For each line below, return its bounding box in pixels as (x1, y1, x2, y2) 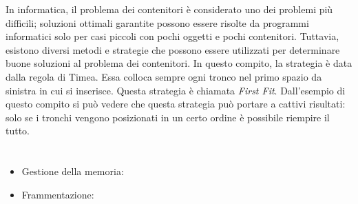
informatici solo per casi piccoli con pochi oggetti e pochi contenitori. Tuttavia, (6, 29, 339, 43)
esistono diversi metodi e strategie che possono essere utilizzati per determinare (6, 42, 340, 57)
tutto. (6, 123, 30, 138)
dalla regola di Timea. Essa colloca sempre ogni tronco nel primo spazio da (6, 69, 322, 83)
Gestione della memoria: (21, 164, 124, 178)
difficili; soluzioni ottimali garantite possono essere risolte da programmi (6, 15, 309, 30)
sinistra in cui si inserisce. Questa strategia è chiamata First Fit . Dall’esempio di (6, 83, 346, 97)
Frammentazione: (21, 187, 94, 201)
